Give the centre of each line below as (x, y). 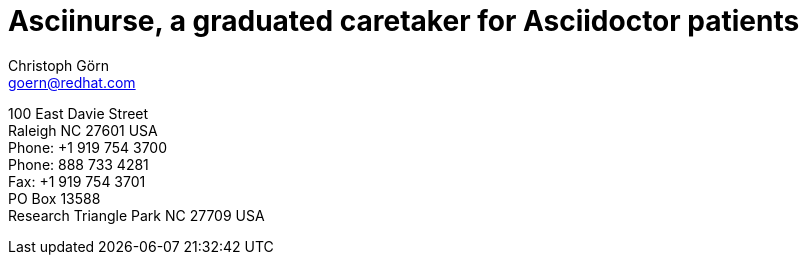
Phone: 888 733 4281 (78, 164)
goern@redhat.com (72, 82)
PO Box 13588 (54, 198)
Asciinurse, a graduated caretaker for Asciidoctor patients (404, 21)
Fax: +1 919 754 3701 (77, 181)
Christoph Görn (58, 65)
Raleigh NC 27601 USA (83, 130)
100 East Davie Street (78, 113)
